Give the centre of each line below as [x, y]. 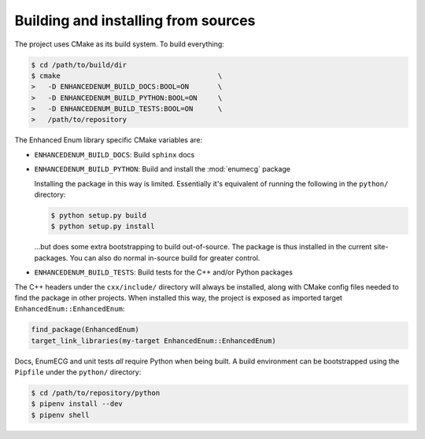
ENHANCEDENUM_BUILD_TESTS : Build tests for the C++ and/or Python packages [163, 272]
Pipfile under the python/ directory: [78, 372]
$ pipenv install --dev [77, 404]
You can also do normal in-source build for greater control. [165, 258]
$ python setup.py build [99, 216]
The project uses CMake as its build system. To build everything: [119, 44]
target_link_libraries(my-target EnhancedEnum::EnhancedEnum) [153, 341]
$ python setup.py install [103, 227]
